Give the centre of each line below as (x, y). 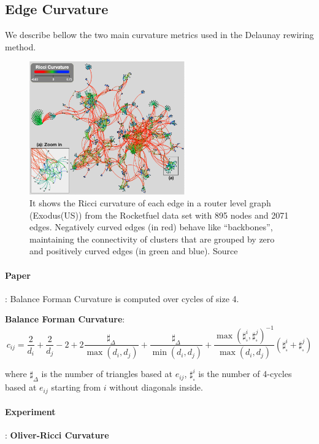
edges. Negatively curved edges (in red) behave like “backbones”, (151, 227)
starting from (76, 387)
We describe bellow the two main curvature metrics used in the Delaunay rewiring (159, 35)
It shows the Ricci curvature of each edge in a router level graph (150, 203)
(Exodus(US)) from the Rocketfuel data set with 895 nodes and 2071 (159, 215)
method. (21, 46)
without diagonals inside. (156, 387)
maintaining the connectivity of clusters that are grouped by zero (152, 239)
